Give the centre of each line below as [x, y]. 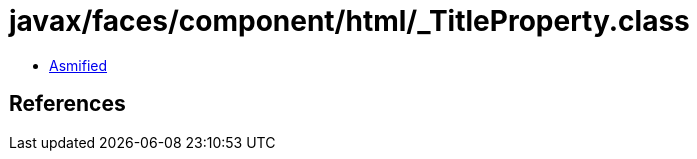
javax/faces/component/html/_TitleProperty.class [349, 21]
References [67, 104]
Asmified [78, 65]
